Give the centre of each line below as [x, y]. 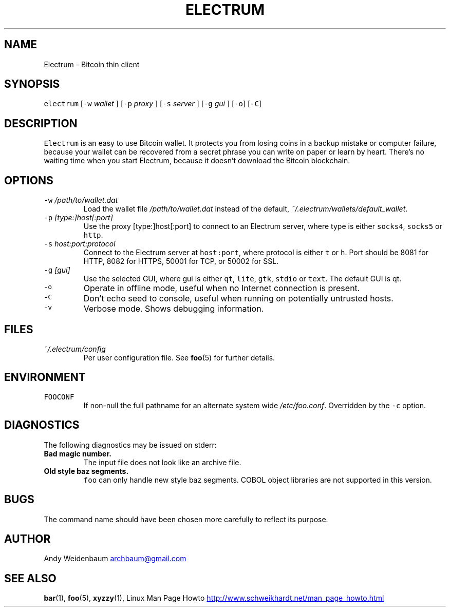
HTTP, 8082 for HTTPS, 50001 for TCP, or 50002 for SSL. [181, 261]
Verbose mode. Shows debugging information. [174, 309]
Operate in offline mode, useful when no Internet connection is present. [222, 288]
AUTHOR [27, 539]
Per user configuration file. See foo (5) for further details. [179, 357]
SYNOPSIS [32, 84]
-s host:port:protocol [80, 244]
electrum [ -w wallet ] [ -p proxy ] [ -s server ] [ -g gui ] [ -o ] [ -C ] [153, 104]
